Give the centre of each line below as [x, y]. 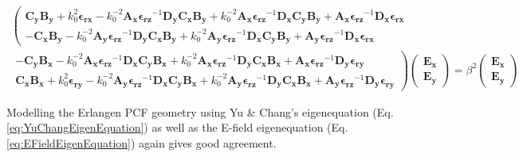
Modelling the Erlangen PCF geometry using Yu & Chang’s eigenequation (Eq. [200, 111]
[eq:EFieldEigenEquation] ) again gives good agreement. [142, 143]
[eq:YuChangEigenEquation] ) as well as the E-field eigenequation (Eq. [177, 127]
